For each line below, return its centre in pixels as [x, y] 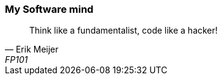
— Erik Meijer [32, 49]
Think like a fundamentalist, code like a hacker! [124, 31]
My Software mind [49, 9]
